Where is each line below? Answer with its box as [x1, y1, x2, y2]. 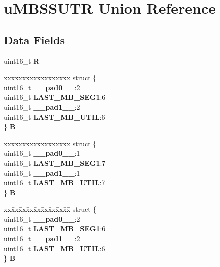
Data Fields [4, 32, 65, 47]
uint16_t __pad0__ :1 [4, 148, 80, 158]
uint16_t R [4, 55, 40, 66]
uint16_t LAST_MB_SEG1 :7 [4, 157, 106, 168]
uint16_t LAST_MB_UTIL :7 [4, 177, 105, 188]
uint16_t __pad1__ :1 [4, 167, 80, 178]
